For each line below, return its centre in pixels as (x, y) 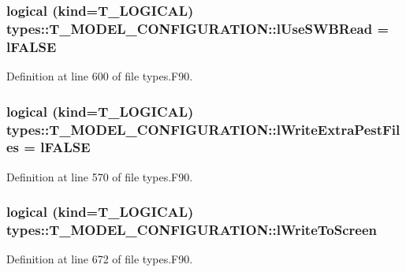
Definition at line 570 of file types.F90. (100, 176)
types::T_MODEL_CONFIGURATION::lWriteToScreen (192, 230)
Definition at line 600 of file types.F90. (100, 76)
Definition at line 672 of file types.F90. (100, 259)
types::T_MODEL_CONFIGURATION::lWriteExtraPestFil (203, 129)
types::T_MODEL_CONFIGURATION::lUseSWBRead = (198, 28)
